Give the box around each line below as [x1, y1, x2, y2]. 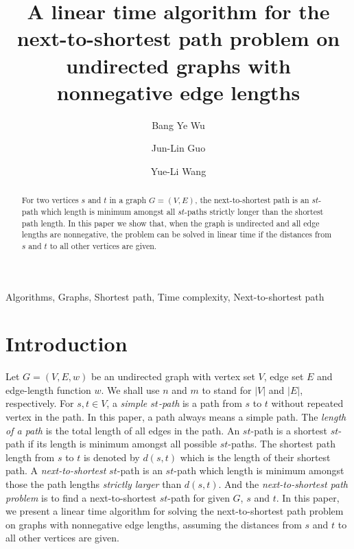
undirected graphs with [66, 51, 291, 79]
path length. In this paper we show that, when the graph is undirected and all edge [21, 217, 320, 229]
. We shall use [101, 382, 160, 397]
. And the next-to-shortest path [218, 477, 348, 491]
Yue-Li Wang [150, 163, 206, 178]
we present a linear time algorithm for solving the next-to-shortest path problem [5, 504, 344, 518]
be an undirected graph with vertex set [91, 369, 255, 384]
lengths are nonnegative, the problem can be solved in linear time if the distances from [21, 229, 332, 240]
